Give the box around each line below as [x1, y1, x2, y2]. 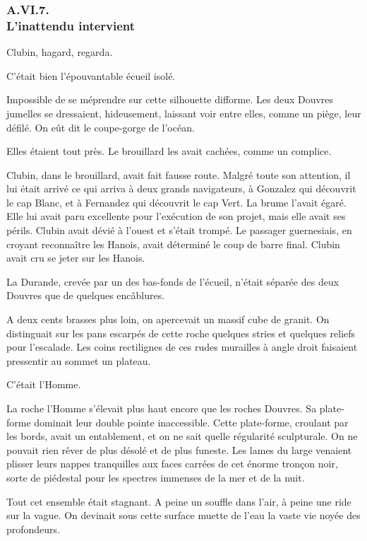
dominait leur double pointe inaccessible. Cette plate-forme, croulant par [34, 414, 349, 429]
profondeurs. [6, 521, 61, 536]
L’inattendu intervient [6, 16, 136, 34]
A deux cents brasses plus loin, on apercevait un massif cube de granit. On [6, 312, 330, 327]
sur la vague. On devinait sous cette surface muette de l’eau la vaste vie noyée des [6, 508, 361, 523]
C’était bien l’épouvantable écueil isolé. [6, 68, 176, 83]
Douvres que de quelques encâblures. [6, 288, 165, 303]
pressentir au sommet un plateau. [6, 353, 151, 368]
